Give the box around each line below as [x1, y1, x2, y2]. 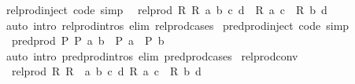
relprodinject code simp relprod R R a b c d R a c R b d [6, 2, 327, 17]
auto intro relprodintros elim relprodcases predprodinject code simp [6, 16, 349, 33]
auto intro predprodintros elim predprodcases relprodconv [6, 47, 298, 64]
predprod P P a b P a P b [11, 32, 165, 49]
